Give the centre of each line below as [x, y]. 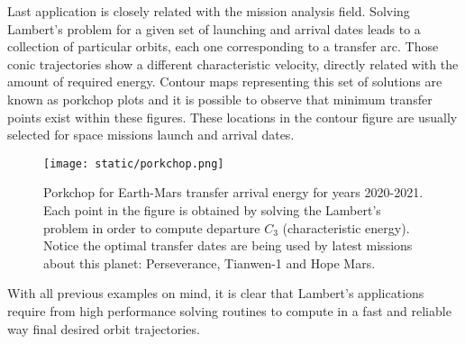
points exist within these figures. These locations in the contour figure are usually [232, 117]
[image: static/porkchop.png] [134, 163]
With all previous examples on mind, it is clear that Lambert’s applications [216, 293]
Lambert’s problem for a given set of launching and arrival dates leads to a [214, 28]
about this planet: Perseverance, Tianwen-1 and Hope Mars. [210, 263]
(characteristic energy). [346, 227]
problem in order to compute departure [152, 227]
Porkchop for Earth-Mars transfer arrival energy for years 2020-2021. [233, 192]
